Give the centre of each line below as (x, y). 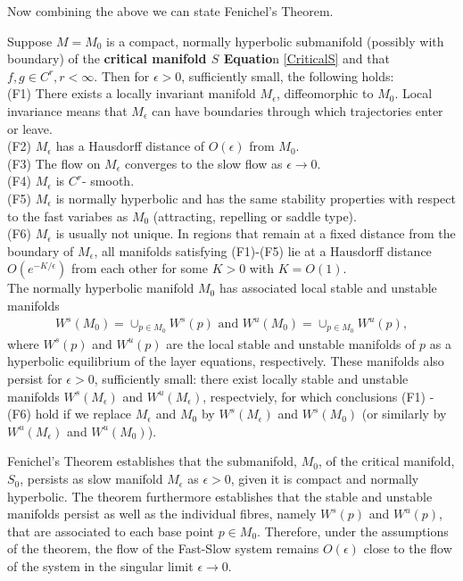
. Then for (122, 75)
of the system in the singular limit (100, 566)
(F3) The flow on (54, 163)
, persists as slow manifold (91, 479)
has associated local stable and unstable (328, 288)
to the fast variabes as (68, 216)
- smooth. (108, 181)
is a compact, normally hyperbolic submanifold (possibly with (275, 41)
